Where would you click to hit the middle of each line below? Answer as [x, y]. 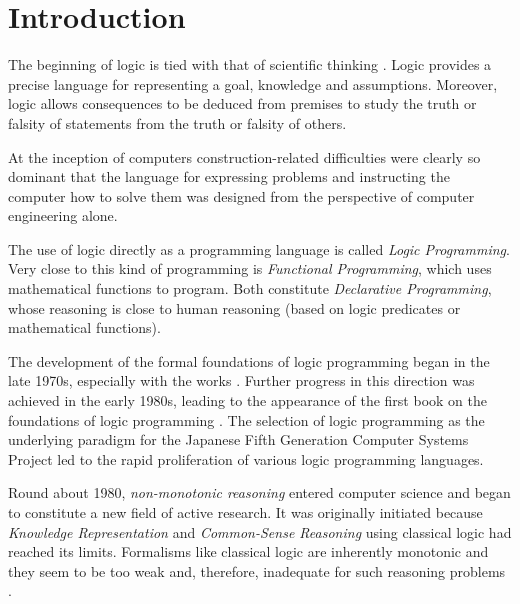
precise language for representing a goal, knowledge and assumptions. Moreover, [253, 83]
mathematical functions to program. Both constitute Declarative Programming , [250, 288]
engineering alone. [63, 215]
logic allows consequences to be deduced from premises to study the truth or [242, 103]
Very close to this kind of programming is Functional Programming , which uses [250, 268]
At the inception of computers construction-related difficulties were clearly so [244, 156]
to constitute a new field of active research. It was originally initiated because [245, 512]
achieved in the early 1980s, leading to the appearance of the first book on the [247, 400]
